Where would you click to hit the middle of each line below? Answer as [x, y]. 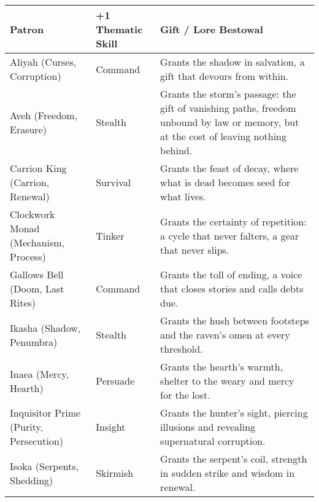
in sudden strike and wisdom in [228, 473]
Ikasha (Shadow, [45, 327]
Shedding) [32, 480]
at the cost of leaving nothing [223, 136]
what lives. [183, 196]
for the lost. [185, 395]
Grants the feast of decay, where [229, 168]
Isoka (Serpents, [44, 466]
